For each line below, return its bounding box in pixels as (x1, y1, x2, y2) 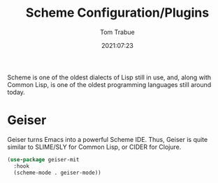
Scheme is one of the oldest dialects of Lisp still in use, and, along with (7, 73, 212, 81)
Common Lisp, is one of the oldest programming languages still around (7, 80, 212, 88)
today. (7, 88, 26, 96)
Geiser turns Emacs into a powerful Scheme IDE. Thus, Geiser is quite (7, 135, 208, 143)
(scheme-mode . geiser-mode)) (13, 169, 101, 176)
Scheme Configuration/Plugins (25, 5, 210, 21)
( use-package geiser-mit (7, 156, 80, 163)
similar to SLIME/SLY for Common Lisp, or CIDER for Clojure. (7, 143, 182, 151)
